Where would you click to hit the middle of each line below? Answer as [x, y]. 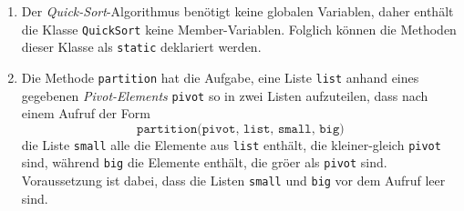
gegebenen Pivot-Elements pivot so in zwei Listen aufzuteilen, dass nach [225, 95]
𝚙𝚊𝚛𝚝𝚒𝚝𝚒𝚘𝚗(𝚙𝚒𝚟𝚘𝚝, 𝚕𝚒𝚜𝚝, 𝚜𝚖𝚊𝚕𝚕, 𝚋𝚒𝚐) [241, 129]
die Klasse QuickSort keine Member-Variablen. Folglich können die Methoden [239, 29]
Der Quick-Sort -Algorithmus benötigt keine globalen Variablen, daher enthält [237, 11]
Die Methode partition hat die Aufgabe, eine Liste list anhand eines [220, 77]
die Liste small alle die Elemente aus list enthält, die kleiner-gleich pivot [231, 144]
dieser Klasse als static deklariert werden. [141, 47]
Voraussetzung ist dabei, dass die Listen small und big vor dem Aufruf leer [233, 181]
